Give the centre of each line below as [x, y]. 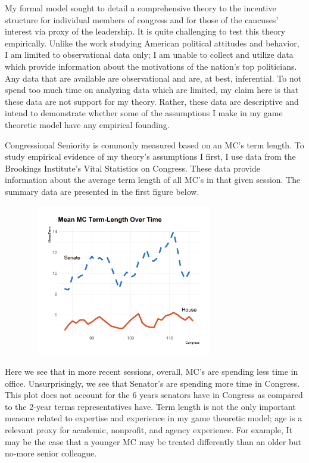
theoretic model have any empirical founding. [87, 124]
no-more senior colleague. [51, 453]
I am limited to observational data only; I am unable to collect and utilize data [149, 55]
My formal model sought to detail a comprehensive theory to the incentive [141, 8]
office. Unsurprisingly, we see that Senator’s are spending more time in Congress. [152, 383]
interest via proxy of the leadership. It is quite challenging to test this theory [145, 31]
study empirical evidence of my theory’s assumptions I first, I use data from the [150, 156]
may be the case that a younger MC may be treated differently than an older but [153, 441]
